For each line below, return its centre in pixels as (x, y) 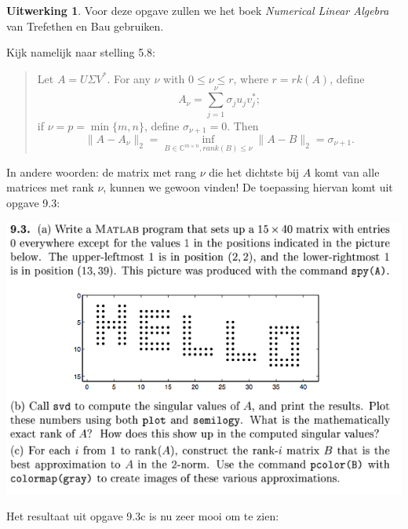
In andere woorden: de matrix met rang (102, 171)
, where (251, 78)
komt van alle (347, 171)
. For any (129, 78)
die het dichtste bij (254, 171)
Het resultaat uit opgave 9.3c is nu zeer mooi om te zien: (143, 516)
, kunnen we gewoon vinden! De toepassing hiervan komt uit (248, 187)
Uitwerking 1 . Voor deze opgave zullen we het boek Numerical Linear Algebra (198, 10)
